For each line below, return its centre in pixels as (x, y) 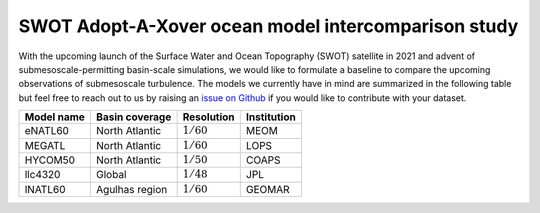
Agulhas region (132, 189)
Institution (271, 117)
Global (111, 175)
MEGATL (45, 145)
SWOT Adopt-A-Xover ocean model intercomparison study (268, 26)
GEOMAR (267, 189)
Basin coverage (134, 117)
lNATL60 (45, 189)
